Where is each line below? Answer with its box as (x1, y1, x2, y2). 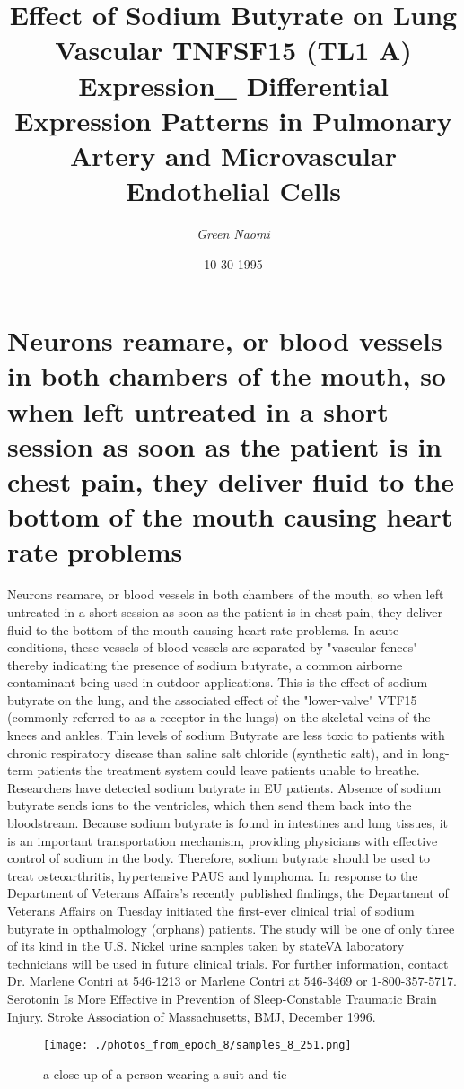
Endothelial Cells (126, 172, 341, 209)
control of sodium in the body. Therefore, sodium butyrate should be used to (7, 849, 431, 867)
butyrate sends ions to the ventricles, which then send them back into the (7, 796, 412, 815)
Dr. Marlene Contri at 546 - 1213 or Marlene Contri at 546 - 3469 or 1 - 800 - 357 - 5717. (7, 971, 458, 990)
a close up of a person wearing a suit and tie (43, 1064, 287, 1083)
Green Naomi (197, 224, 270, 243)
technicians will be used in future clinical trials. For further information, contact (7, 954, 449, 972)
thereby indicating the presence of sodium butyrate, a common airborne (7, 655, 403, 674)
